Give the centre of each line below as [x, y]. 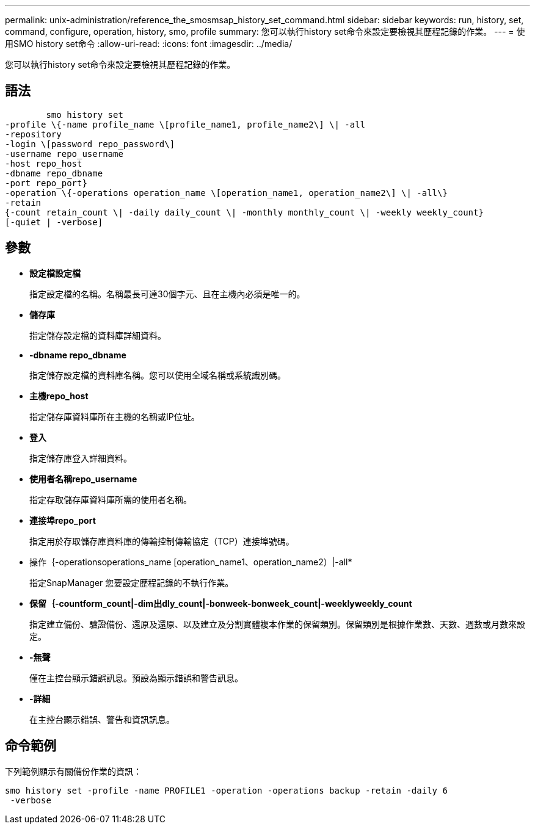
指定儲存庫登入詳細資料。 [81, 458]
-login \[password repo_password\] [90, 144]
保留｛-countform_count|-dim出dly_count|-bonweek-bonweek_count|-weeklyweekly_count [221, 603]
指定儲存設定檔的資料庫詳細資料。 [98, 335]
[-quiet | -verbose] [54, 222]
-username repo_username [64, 154]
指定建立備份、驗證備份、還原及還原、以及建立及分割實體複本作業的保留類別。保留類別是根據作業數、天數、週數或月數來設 [277, 624]
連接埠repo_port [63, 520]
